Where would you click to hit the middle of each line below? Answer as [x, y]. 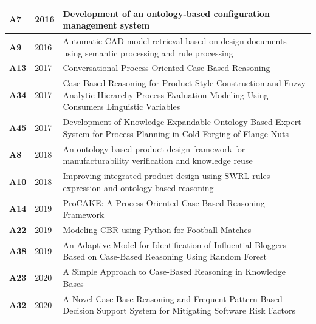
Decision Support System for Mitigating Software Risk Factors [179, 310]
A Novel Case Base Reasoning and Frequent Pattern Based [173, 298]
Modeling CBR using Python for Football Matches [157, 229]
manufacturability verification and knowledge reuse [158, 160]
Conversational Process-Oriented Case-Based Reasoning [167, 68]
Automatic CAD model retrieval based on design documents [175, 40]
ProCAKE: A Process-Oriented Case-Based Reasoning [164, 202]
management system [106, 25]
